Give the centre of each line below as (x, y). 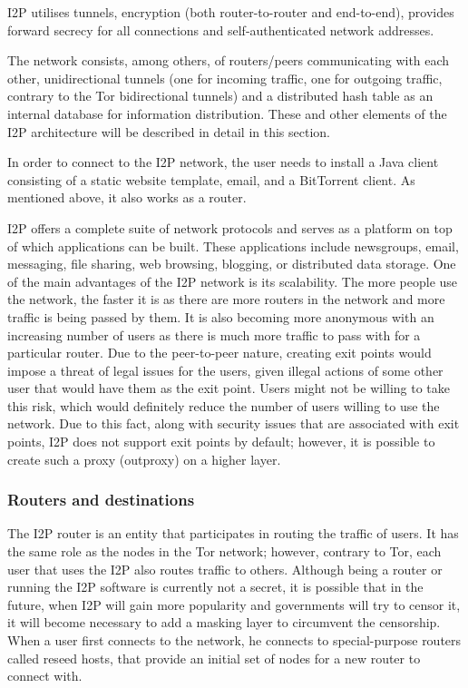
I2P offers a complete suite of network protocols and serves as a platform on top (230, 227)
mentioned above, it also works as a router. (127, 197)
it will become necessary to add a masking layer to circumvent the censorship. (224, 622)
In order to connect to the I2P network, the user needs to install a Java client (223, 162)
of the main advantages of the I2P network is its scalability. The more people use (233, 281)
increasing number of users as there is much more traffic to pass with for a (214, 334)
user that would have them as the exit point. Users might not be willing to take (229, 388)
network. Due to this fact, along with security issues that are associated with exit (234, 423)
